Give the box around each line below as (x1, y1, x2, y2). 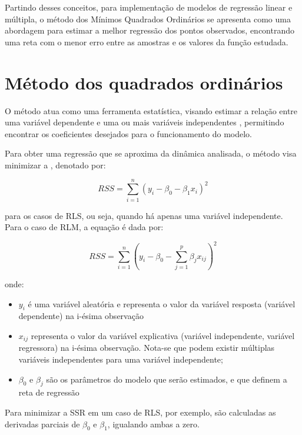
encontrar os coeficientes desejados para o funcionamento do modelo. (5, 127, 253, 140)
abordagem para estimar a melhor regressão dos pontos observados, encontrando (5, 24, 294, 36)
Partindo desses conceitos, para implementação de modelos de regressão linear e (5, 1, 293, 13)
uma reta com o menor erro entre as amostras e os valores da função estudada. (5, 35, 288, 48)
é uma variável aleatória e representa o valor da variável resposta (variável (28, 297, 296, 310)
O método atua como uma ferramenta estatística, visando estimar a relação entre (5, 104, 298, 117)
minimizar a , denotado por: (5, 158, 106, 171)
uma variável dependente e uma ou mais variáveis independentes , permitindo (5, 116, 284, 128)
